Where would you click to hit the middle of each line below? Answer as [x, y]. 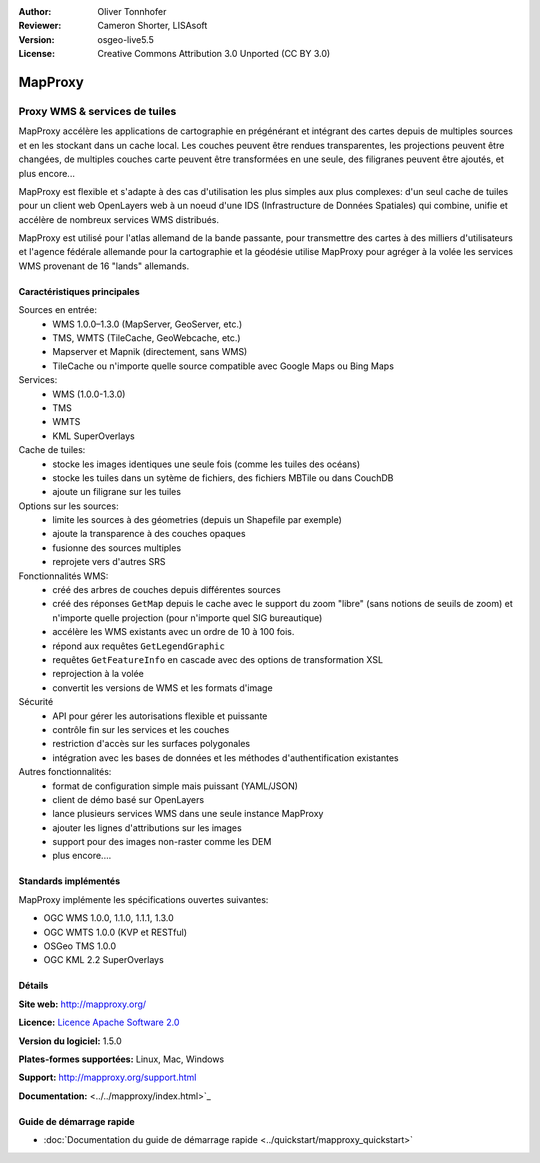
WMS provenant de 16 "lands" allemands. [104, 266]
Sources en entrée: [57, 310]
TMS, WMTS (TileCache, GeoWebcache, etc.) [146, 338]
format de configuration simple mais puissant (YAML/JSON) [175, 786]
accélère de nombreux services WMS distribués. [119, 219]
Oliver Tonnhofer [132, 11]
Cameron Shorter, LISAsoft [152, 26]
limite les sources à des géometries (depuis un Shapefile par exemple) [197, 520]
